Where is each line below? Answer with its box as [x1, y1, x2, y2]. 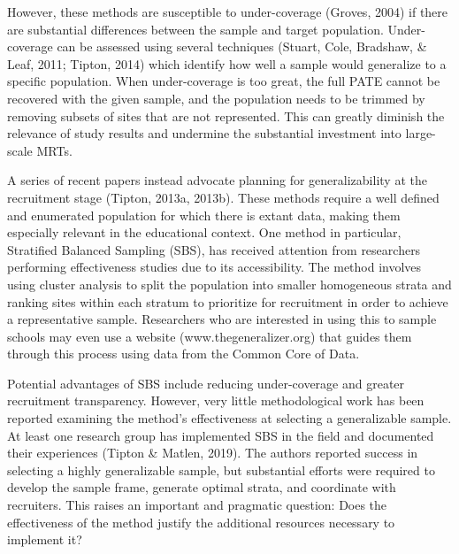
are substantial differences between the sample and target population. [7, 19, 384, 38]
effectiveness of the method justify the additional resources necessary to [7, 512, 395, 531]
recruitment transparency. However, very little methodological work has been [7, 391, 425, 410]
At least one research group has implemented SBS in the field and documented [7, 426, 434, 444]
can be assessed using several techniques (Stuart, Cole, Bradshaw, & [57, 37, 427, 56]
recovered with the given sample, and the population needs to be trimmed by [7, 88, 425, 107]
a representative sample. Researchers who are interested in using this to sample [7, 310, 437, 328]
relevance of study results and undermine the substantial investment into [7, 124, 402, 142]
